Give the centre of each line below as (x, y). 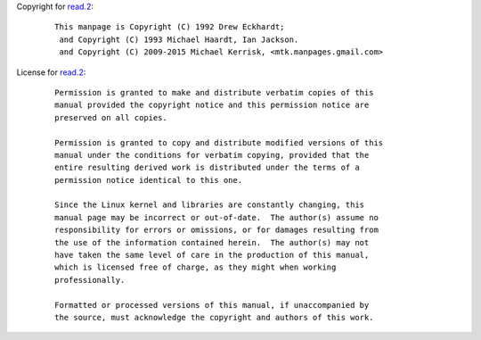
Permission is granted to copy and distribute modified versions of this (219, 142)
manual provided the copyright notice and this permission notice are (212, 105)
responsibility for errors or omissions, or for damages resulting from (216, 230)
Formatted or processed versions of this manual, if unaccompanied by (212, 305)
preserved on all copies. (111, 117)
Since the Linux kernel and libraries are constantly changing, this (210, 205)
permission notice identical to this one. (149, 180)
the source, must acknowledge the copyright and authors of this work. (214, 317)
